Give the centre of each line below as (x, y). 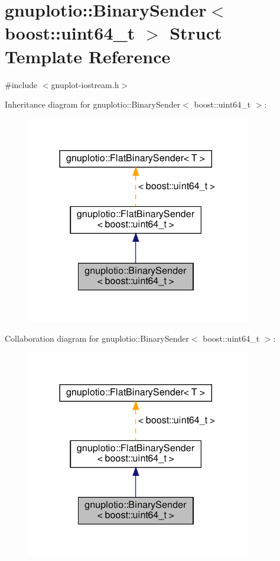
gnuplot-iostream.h (85, 84)
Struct (196, 33)
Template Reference (88, 56)
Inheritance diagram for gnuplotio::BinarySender (93, 104)
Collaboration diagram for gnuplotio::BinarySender (97, 338)
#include (21, 84)
